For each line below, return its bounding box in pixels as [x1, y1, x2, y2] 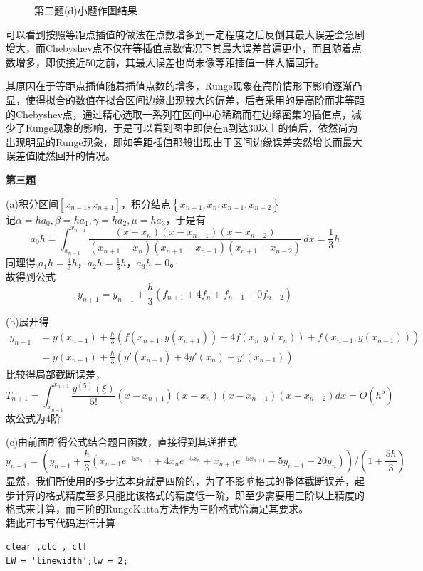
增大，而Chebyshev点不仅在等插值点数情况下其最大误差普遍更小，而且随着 [6, 41, 352, 56]
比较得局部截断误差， [6, 367, 105, 381]
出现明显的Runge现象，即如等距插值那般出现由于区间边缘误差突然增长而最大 [6, 134, 362, 149]
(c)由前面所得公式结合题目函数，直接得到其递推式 [6, 434, 238, 449]
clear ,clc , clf [6, 542, 88, 552]
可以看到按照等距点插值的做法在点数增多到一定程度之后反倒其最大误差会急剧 [6, 26, 365, 41]
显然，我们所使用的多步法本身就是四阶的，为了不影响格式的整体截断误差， [6, 473, 355, 488]
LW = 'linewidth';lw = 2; [6, 555, 128, 566]
